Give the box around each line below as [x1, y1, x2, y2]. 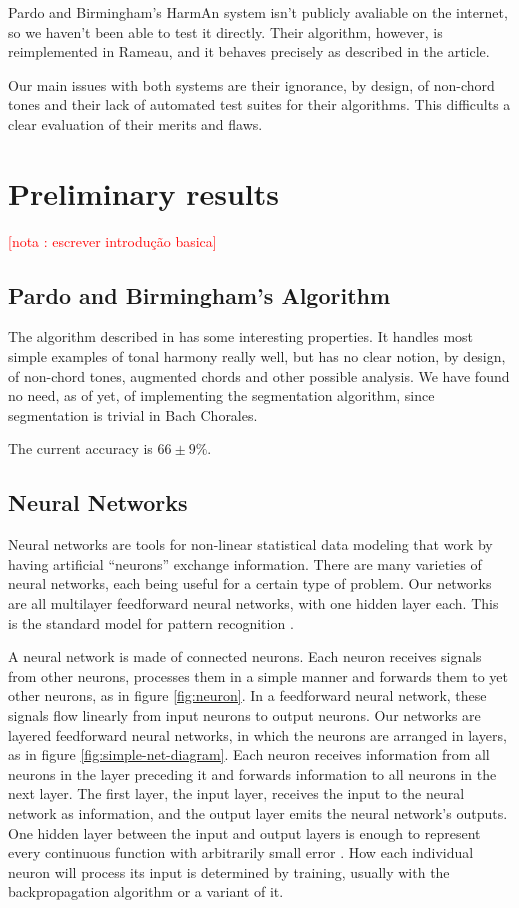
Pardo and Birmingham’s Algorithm [8, 279, 391, 310]
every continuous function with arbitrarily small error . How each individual [8, 842, 474, 863]
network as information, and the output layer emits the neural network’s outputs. [8, 802, 508, 823]
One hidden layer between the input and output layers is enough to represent [8, 822, 481, 843]
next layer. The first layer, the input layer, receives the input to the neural [8, 783, 465, 804]
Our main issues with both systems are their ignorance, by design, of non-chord [8, 74, 495, 95]
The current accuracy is [8, 438, 153, 459]
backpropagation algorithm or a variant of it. [8, 881, 284, 902]
